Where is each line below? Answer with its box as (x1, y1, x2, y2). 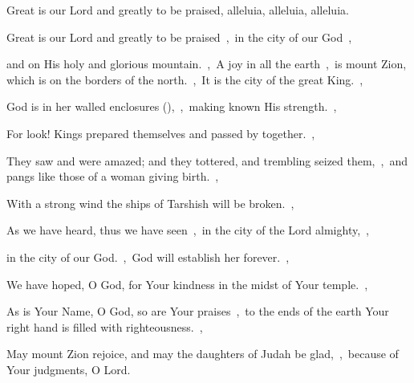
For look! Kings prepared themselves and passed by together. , (6, 124, 315, 141)
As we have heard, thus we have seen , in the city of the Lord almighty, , (6, 222, 369, 238)
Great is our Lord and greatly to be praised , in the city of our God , (6, 28, 352, 45)
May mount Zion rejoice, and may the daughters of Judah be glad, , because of (6, 345, 399, 362)
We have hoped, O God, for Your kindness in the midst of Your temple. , (6, 275, 368, 292)
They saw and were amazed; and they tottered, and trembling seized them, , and (6, 152, 408, 169)
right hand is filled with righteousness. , (6, 318, 203, 335)
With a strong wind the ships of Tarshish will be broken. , (6, 194, 294, 211)
